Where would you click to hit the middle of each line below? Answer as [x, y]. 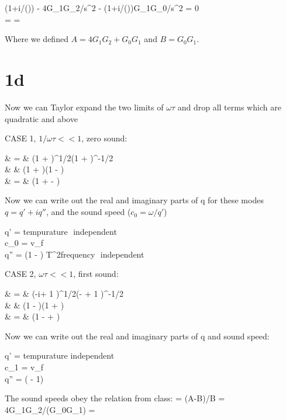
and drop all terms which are [229, 107]
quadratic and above [41, 118]
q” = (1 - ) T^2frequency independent [75, 254]
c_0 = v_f [24, 243]
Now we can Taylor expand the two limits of [84, 107]
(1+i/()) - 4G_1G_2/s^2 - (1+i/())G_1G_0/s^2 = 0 [102, 8]
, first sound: [96, 274]
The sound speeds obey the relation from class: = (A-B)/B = [115, 398]
